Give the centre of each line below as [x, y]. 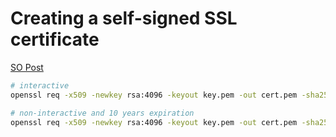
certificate [55, 39]
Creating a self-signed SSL [124, 18]
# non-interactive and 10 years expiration [102, 113]
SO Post [27, 67]
